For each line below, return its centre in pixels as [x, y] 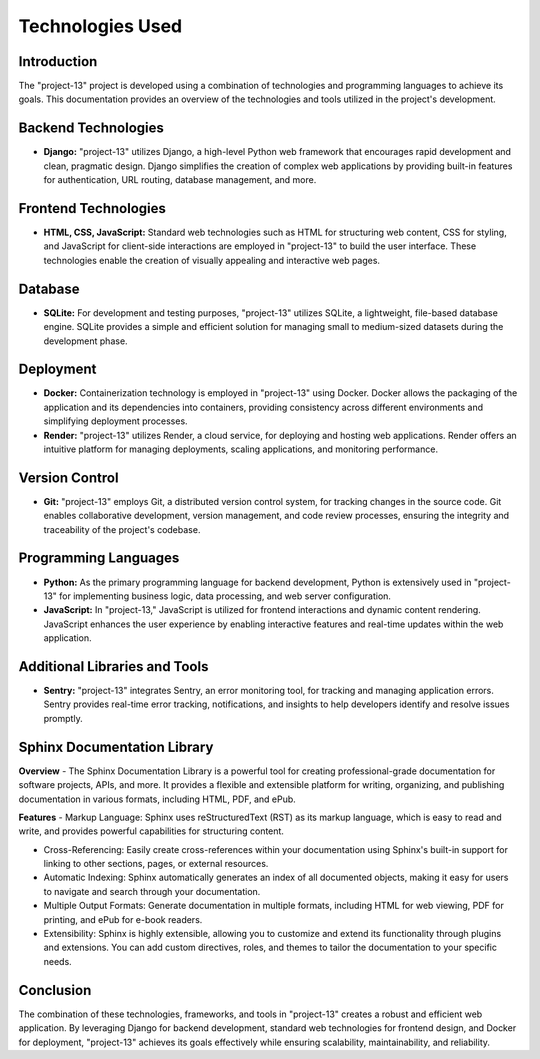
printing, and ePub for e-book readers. [123, 919]
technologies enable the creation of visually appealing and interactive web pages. [211, 260]
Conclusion [55, 990]
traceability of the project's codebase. [122, 529]
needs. [57, 961]
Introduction [58, 61]
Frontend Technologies [92, 208]
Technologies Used [100, 26]
